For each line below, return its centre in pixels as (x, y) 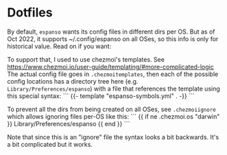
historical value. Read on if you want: (59, 46)
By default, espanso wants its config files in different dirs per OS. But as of (111, 32)
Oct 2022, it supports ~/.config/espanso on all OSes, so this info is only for (113, 38)
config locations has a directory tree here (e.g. (73, 81)
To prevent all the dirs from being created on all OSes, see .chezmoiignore (111, 109)
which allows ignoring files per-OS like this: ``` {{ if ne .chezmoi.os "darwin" (113, 116)
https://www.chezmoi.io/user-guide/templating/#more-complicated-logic (110, 67)
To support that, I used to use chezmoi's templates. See (86, 59)
